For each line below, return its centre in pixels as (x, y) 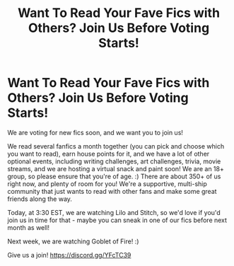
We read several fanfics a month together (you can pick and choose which (116, 146)
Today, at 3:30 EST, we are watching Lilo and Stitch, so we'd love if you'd (114, 212)
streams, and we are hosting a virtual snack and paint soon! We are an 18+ (116, 168)
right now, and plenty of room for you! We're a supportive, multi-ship (107, 184)
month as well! (29, 227)
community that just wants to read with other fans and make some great (112, 191)
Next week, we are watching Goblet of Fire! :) (73, 241)
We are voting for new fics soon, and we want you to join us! (95, 132)
